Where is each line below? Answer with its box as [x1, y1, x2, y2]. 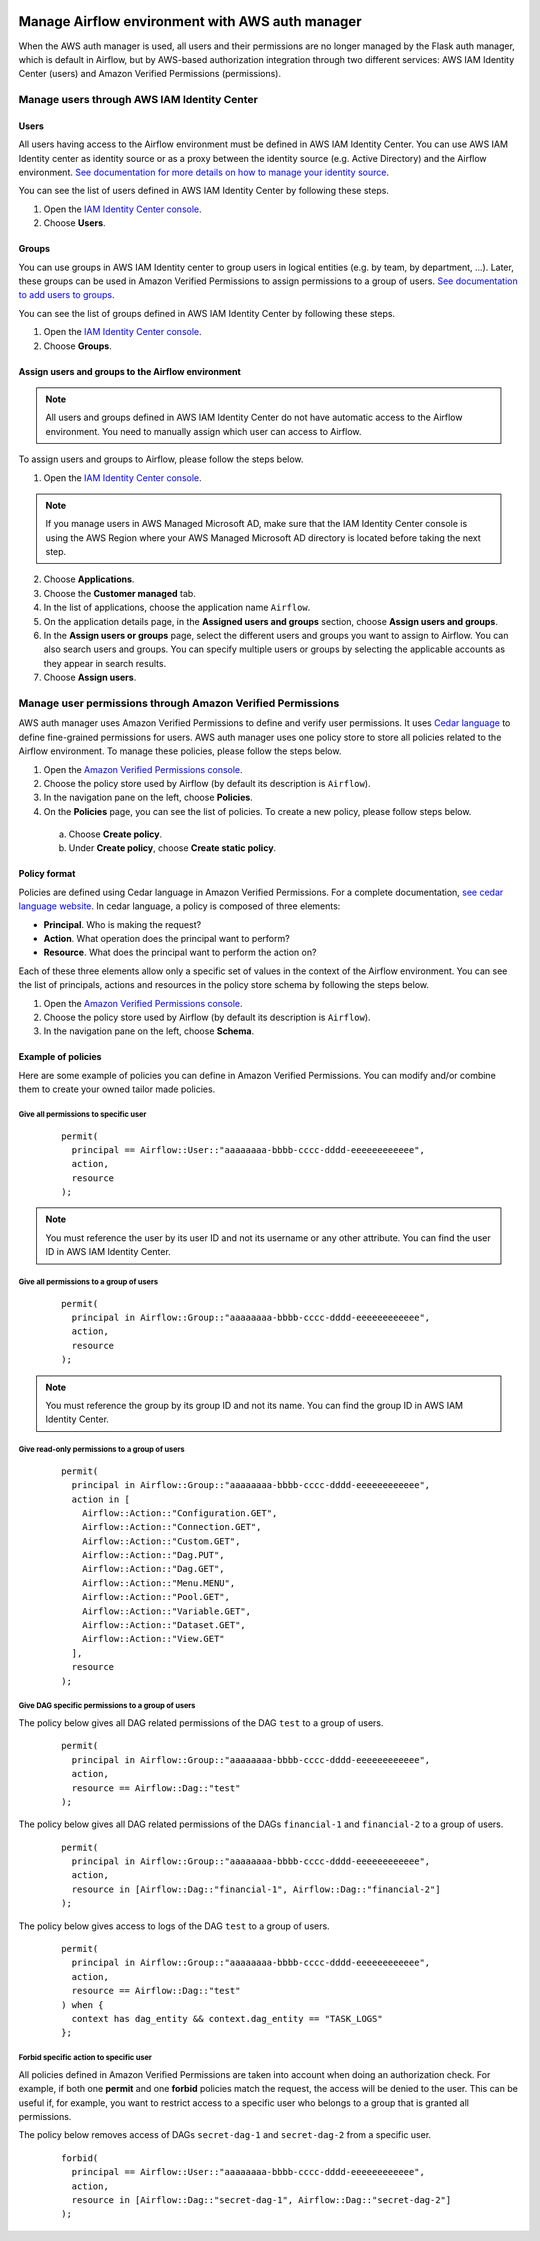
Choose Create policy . [68, 828, 163, 840]
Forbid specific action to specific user [18, 2053, 152, 2063]
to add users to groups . [18, 289, 115, 301]
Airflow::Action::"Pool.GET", [81, 1591, 230, 1603]
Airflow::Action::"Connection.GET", [81, 1521, 262, 1533]
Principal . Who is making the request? [43, 918, 202, 930]
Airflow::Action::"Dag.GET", [81, 1563, 225, 1575]
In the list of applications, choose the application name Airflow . [43, 601, 311, 614]
